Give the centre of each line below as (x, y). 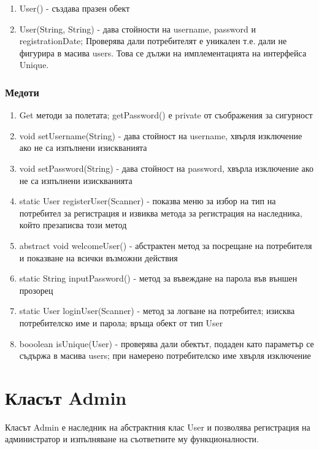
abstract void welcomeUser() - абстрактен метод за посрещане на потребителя (166, 245)
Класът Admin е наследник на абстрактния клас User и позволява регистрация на (158, 427)
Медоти (22, 92)
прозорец (36, 290)
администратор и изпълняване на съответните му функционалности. (132, 439)
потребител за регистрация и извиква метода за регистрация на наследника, (161, 213)
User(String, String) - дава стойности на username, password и (137, 29)
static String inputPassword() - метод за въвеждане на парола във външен (158, 278)
